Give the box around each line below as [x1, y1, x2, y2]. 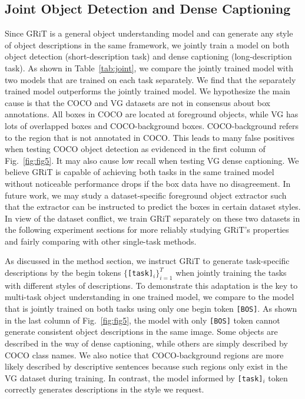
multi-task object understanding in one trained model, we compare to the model [5, 291, 294, 303]
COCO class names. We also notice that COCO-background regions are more [5, 348, 284, 361]
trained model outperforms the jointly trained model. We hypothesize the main [5, 85, 290, 97]
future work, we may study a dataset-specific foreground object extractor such [5, 189, 287, 201]
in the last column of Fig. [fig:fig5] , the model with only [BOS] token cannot [5, 314, 280, 326]
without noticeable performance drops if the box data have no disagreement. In [5, 177, 291, 189]
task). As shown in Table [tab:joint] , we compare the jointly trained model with [5, 61, 293, 74]
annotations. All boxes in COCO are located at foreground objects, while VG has [5, 108, 299, 120]
